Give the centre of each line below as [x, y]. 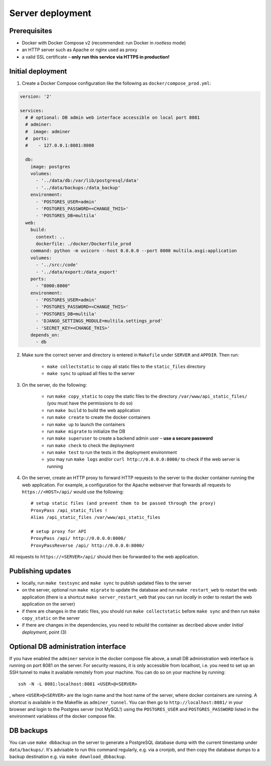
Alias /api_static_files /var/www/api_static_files [96, 517]
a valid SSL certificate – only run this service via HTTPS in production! [96, 57]
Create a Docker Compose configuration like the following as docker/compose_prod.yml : [116, 83]
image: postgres [50, 166]
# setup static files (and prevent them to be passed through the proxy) [123, 503]
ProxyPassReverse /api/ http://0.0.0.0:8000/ [88, 545]
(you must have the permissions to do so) [90, 403]
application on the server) [48, 604]
